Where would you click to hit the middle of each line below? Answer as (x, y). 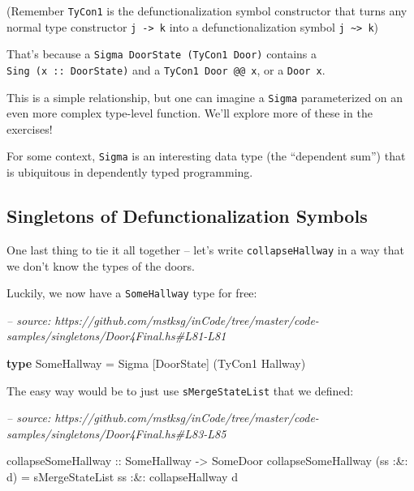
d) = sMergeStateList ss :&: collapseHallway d (122, 477)
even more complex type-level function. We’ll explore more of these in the (190, 113)
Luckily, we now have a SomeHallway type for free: (132, 293)
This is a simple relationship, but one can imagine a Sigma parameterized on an (205, 97)
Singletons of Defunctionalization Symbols (187, 216)
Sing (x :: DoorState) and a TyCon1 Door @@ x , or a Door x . (166, 69)
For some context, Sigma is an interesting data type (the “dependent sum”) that (206, 156)
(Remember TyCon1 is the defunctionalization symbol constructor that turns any (207, 11)
